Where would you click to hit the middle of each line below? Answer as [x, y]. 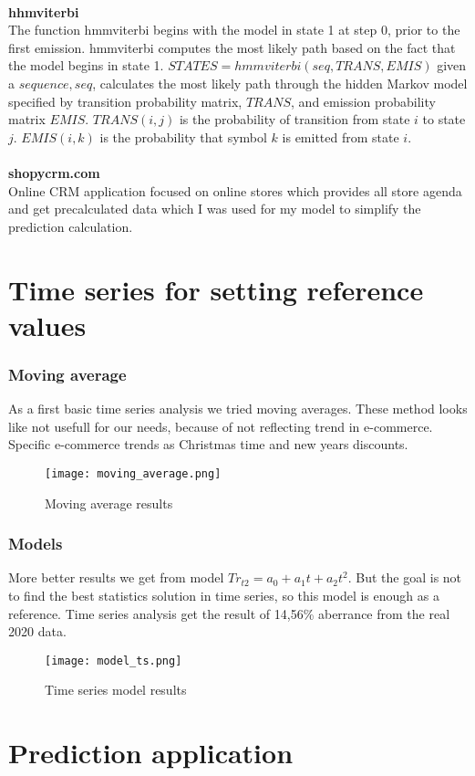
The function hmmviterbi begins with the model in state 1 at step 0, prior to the [234, 30]
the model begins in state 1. [86, 65]
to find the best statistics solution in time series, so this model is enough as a [224, 595]
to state [444, 119]
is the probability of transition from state [294, 119]
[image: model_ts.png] [114, 661]
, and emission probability [363, 101]
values [47, 325]
